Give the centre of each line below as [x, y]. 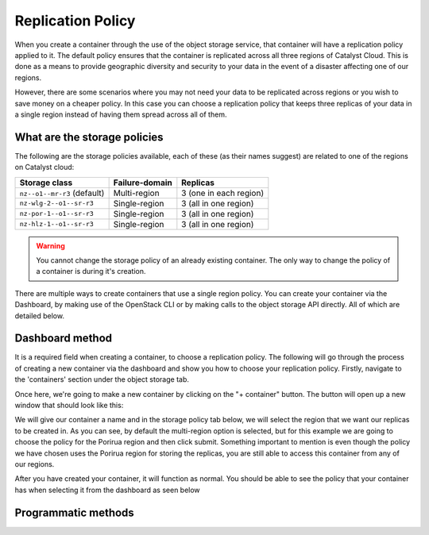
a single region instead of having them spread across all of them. [121, 114]
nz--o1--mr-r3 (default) [62, 193]
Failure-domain [143, 183]
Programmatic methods [74, 512]
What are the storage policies [89, 137]
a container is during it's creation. [91, 271]
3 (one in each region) [223, 193]
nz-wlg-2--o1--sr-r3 [57, 204]
